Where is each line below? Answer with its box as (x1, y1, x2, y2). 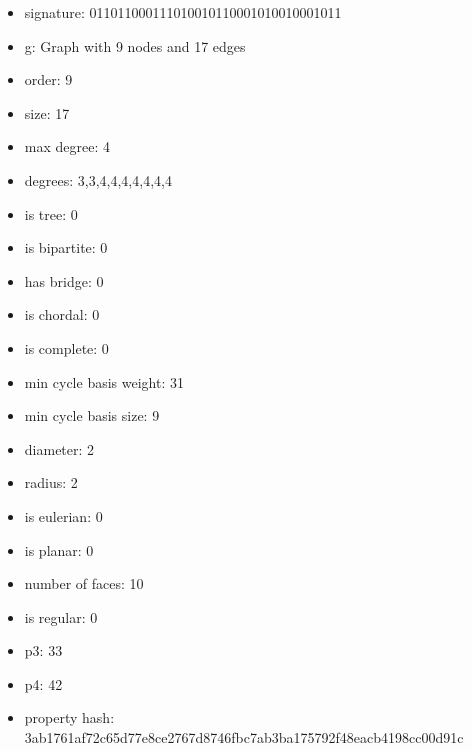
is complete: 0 (24, 337, 109, 358)
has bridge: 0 (24, 270, 104, 291)
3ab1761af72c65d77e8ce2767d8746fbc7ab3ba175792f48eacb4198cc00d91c (24, 727, 464, 748)
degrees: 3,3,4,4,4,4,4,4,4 (24, 169, 172, 190)
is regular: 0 (24, 606, 98, 627)
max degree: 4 (24, 136, 110, 157)
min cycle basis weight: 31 (24, 371, 184, 392)
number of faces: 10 (24, 573, 144, 594)
